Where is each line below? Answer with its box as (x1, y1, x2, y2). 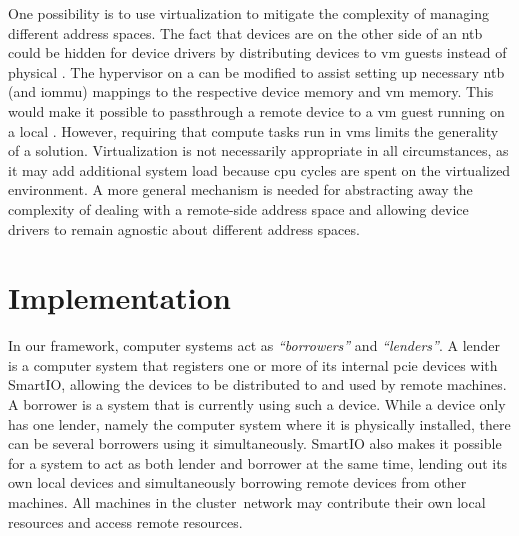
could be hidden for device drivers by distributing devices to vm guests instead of (8, 42, 507, 63)
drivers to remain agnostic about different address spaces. (8, 218, 360, 239)
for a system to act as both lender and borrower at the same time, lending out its (8, 452, 508, 473)
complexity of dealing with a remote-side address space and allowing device (8, 198, 469, 219)
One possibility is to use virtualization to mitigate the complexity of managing (8, 3, 490, 23)
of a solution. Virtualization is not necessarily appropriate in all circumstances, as (8, 140, 509, 161)
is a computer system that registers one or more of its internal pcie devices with (8, 354, 498, 375)
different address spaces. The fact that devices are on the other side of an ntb (8, 22, 483, 43)
